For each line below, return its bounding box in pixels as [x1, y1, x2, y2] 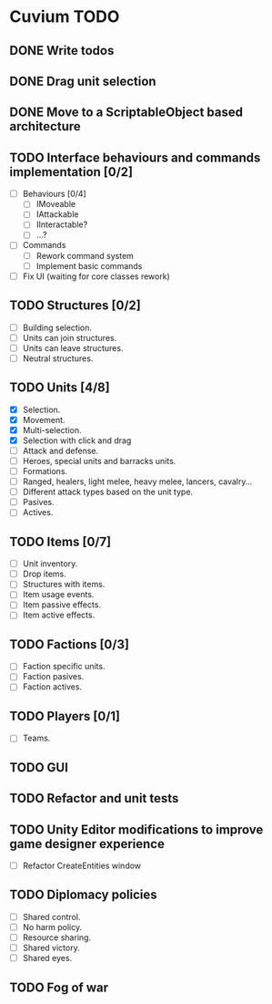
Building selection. [22, 322, 93, 333]
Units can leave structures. [22, 342, 124, 353]
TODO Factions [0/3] [9, 637, 130, 652]
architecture [9, 119, 82, 134]
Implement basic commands [35, 260, 143, 271]
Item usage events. [22, 589, 95, 600]
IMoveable [35, 199, 76, 210]
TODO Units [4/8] [9, 380, 111, 396]
